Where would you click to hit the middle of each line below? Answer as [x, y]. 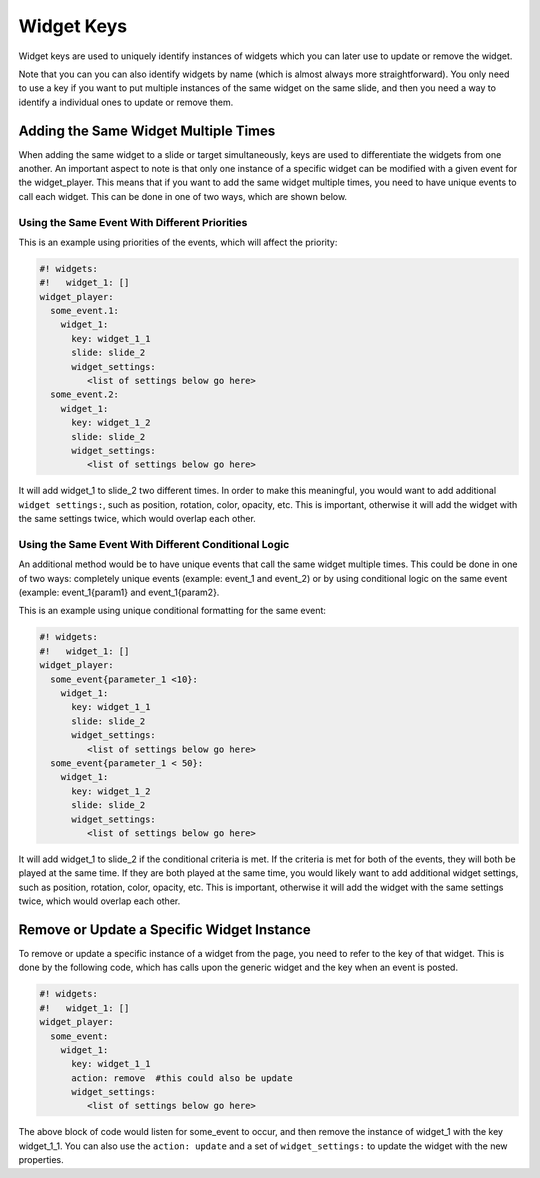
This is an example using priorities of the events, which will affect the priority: [178, 242]
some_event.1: [85, 311]
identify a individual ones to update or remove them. [126, 102]
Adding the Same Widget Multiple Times [147, 130]
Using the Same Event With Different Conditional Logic [154, 544]
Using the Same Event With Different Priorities [133, 222]
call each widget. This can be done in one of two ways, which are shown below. [183, 196]
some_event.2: [85, 394]
